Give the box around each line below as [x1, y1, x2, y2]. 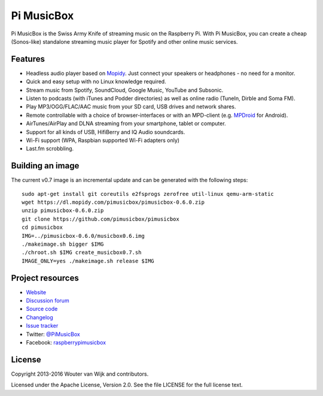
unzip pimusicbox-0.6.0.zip [22, 207, 104, 214]
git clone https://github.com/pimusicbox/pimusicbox [22, 216, 179, 222]
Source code [26, 306, 58, 313]
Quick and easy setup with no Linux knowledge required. [26, 78, 167, 85]
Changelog [26, 313, 53, 321]
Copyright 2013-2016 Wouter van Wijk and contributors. [11, 370, 149, 377]
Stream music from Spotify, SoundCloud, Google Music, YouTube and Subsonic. [26, 86, 224, 93]
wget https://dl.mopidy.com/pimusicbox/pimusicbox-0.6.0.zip [22, 199, 205, 206]
